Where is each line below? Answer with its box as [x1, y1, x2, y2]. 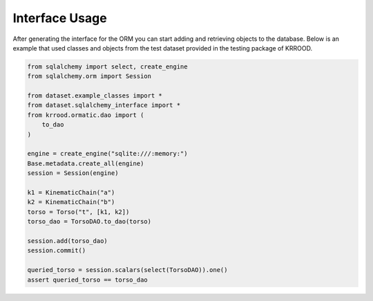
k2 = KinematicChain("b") [27, 198, 115, 206]
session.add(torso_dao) [27, 237, 108, 245]
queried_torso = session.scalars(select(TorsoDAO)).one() [27, 266, 228, 274]
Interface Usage [12, 10, 107, 26]
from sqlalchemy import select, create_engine [27, 62, 188, 71]
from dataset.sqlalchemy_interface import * [27, 101, 181, 109]
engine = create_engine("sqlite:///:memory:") [27, 149, 188, 158]
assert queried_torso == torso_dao [27, 275, 148, 284]
